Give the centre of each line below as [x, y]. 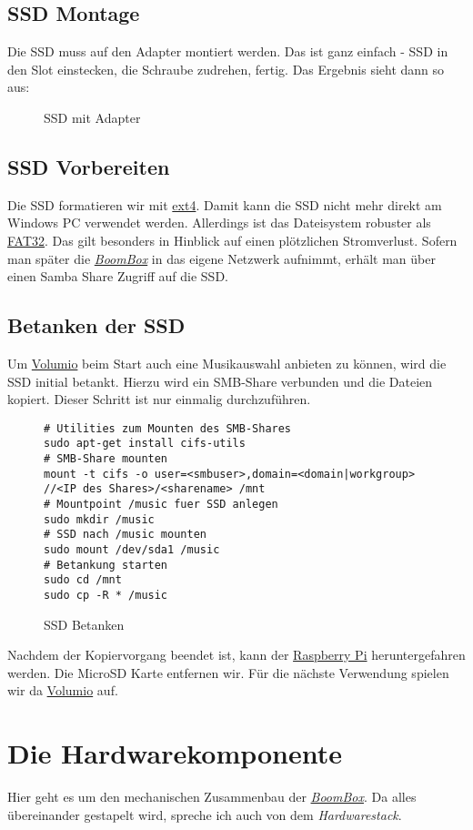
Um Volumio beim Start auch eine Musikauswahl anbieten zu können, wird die [227, 363]
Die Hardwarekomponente [175, 753]
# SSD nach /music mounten [125, 535]
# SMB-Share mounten [106, 459]
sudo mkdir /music [99, 519]
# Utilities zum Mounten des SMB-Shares [168, 428]
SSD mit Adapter [92, 117]
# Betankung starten [106, 565]
